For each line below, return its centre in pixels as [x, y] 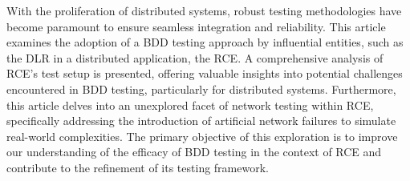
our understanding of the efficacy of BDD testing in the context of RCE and [194, 152]
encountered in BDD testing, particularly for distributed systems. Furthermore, [201, 88]
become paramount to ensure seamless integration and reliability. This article [196, 26]
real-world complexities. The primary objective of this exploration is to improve [202, 136]
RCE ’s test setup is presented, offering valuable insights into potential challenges [205, 73]
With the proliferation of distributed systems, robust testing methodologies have [204, 10]
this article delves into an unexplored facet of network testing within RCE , [190, 105]
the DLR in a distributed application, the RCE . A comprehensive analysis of [195, 57]
